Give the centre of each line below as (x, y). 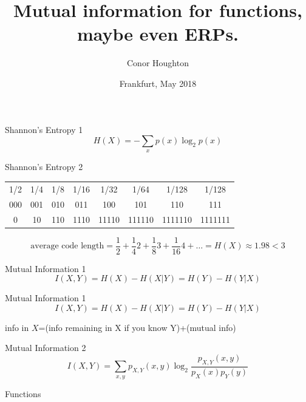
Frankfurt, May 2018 (158, 83)
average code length (67, 246)
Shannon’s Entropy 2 (44, 167)
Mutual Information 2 (46, 348)
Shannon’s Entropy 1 (44, 129)
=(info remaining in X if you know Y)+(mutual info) (137, 327)
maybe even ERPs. (158, 34)
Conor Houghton (158, 63)
